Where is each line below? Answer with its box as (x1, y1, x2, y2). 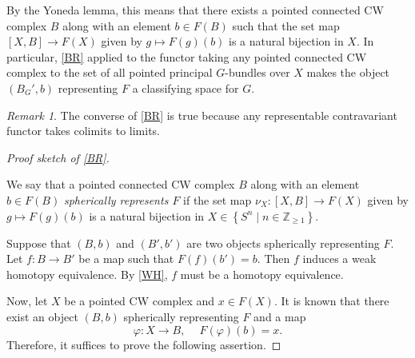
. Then (257, 250, 290, 267)
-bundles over (225, 64, 290, 81)
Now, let (6, 292, 48, 309)
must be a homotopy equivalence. (180, 265, 344, 282)
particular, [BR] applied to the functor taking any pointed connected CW (6, 48, 367, 65)
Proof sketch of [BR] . (6, 149, 110, 165)
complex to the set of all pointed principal (6, 64, 213, 81)
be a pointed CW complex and (64, 292, 215, 309)
